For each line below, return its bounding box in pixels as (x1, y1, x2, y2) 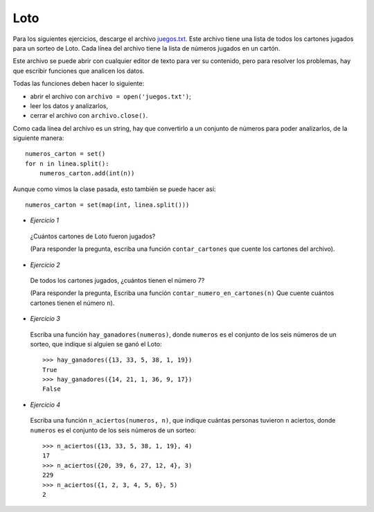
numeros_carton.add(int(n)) (39, 170, 135, 177)
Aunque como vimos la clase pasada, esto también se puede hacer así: (12, 184, 216, 193)
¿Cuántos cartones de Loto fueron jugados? (30, 232, 156, 240)
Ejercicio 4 (30, 400, 61, 409)
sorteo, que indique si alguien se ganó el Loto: (30, 339, 162, 348)
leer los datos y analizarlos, (30, 101, 109, 110)
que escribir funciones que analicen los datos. (12, 67, 145, 75)
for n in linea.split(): (25, 159, 109, 168)
